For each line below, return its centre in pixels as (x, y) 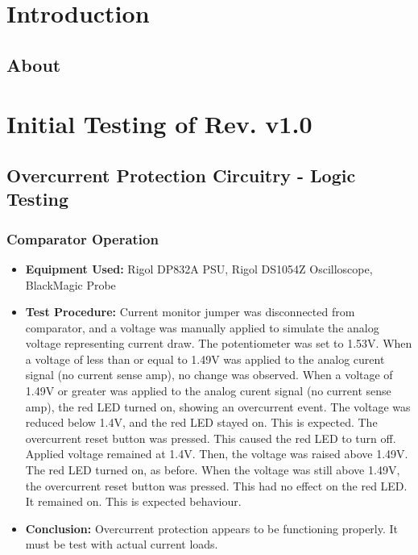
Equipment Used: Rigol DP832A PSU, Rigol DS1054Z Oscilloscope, (199, 268)
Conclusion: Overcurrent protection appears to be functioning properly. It (212, 528)
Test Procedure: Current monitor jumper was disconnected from (190, 312)
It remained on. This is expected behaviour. (133, 501)
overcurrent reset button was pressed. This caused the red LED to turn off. (211, 438)
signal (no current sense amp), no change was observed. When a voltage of (209, 375)
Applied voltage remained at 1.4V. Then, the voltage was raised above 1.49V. (217, 454)
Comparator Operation (83, 238)
